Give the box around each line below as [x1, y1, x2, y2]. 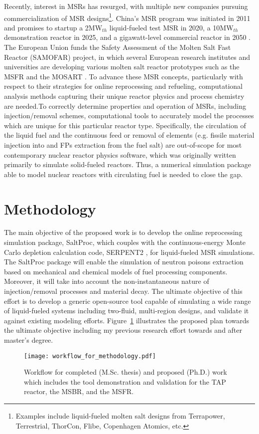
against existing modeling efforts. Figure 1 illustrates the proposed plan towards [4, 315, 250, 325]
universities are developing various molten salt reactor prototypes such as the [4, 61, 240, 72]
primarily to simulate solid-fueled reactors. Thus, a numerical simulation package [4, 159, 252, 170]
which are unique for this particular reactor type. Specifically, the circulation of [4, 120, 246, 130]
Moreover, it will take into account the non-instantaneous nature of [4, 276, 209, 286]
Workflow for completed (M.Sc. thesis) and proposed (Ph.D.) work [24, 367, 227, 377]
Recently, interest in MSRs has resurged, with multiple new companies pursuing [4, 1, 248, 11]
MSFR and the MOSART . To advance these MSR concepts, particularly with [4, 71, 243, 81]
